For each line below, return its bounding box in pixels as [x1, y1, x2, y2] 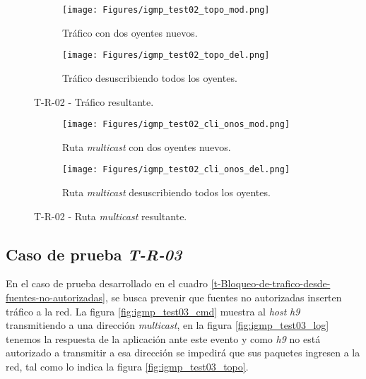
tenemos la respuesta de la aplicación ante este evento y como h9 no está [6, 331, 321, 346]
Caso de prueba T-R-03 [6, 243, 182, 265]
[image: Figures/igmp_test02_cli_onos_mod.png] [62, 119, 290, 130]
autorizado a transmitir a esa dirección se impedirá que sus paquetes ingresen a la [6, 345, 360, 360]
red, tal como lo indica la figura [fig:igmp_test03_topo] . [6, 359, 249, 373]
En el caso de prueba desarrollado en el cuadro [6, 276, 208, 291]
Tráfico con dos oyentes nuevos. [62, 25, 198, 40]
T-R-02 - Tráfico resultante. [34, 94, 154, 109]
